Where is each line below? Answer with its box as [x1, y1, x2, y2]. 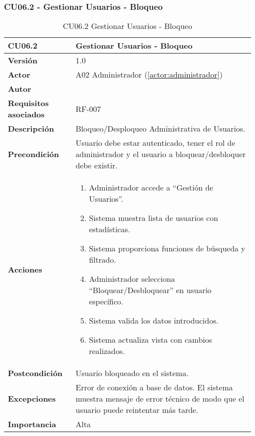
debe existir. [76, 160, 118, 171]
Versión [8, 54, 38, 66]
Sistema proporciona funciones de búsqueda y [89, 243, 246, 254]
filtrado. [89, 254, 116, 266]
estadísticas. [89, 223, 130, 235]
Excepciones [8, 393, 56, 405]
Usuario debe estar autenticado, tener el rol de [76, 137, 235, 149]
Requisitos [8, 97, 49, 109]
